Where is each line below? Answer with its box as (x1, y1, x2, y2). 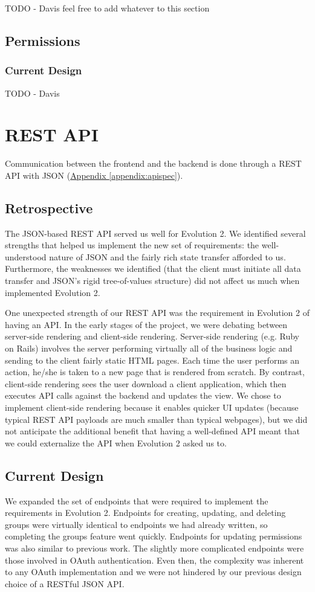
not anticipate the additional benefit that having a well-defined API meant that (5, 425, 300, 437)
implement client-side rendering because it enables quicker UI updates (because (5, 401, 299, 414)
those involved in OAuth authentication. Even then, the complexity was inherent (5, 553, 304, 566)
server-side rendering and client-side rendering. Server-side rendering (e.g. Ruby (5, 330, 300, 343)
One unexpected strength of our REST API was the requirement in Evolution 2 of (5, 306, 310, 319)
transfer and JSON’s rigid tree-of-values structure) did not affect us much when (5, 274, 300, 287)
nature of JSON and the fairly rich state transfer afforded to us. (49, 250, 286, 263)
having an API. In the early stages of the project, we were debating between (5, 318, 288, 330)
